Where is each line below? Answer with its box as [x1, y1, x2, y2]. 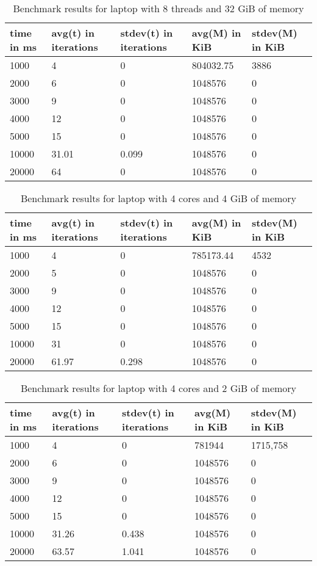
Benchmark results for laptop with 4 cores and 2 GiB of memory [20, 381, 297, 395]
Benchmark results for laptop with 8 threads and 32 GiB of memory [13, 1, 304, 15]
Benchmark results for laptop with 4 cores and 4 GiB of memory [20, 191, 297, 205]
